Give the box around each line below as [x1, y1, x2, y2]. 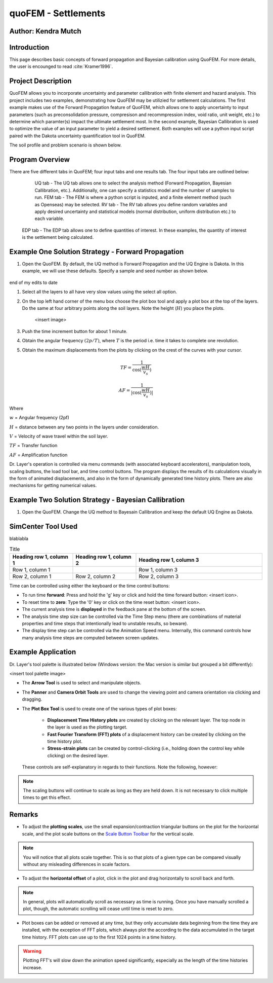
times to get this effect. [23, 794, 71, 800]
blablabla [9, 535, 29, 542]
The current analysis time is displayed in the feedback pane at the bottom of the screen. [22, 606, 207, 612]
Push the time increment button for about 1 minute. [22, 328, 128, 334]
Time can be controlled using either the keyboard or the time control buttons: [9, 582, 170, 589]
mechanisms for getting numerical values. [9, 482, 97, 489]
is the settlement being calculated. [22, 234, 94, 240]
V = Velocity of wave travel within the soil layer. [9, 433, 108, 440]
